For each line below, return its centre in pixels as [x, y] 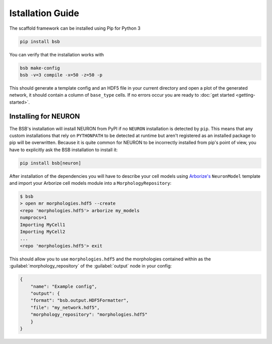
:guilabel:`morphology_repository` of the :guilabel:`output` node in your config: [91, 266]
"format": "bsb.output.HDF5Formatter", [80, 300]
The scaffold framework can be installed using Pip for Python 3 [75, 28]
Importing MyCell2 [43, 232]
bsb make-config [40, 68]
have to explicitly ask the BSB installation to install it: [63, 150]
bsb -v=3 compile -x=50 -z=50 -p [61, 75]
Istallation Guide [44, 13]
